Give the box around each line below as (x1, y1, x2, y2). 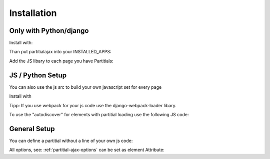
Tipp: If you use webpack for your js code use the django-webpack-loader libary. (9, 102, 177, 108)
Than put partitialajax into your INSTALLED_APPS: (9, 49, 112, 55)
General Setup (9, 125, 55, 133)
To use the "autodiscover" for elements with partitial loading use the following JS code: (9, 111, 189, 117)
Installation (9, 7, 57, 18)
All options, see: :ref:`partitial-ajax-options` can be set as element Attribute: (9, 147, 164, 153)
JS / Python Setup (9, 71, 67, 79)
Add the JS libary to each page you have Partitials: (9, 58, 113, 64)
